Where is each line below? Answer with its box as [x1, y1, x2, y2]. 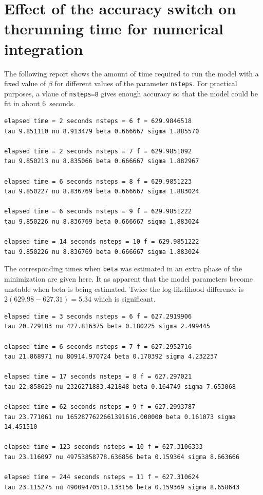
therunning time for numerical [4, 18, 224, 39]
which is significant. [93, 293, 156, 304]
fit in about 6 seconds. [4, 98, 76, 109]
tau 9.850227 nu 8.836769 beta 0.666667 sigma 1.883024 [4, 188, 199, 195]
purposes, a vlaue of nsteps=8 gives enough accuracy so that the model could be [4, 88, 258, 98]
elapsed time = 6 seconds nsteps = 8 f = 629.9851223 [4, 177, 192, 185]
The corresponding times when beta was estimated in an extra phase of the [4, 263, 242, 274]
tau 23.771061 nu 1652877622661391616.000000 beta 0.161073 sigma [4, 413, 236, 421]
